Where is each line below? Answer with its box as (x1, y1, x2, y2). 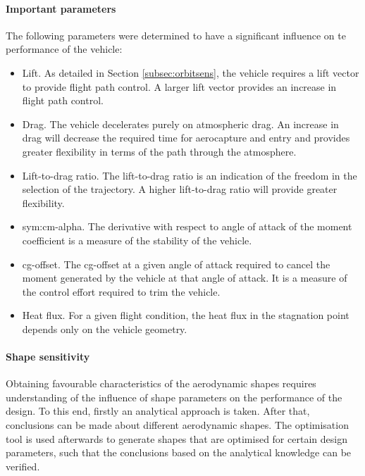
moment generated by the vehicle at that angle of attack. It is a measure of (22, 270, 347, 285)
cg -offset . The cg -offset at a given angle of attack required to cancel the (22, 256, 330, 271)
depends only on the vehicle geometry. (22, 321, 187, 336)
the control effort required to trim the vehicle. (22, 284, 221, 299)
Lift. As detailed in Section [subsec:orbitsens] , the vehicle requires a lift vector (22, 65, 359, 80)
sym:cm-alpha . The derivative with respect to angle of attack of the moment (22, 219, 352, 234)
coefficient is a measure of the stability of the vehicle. (22, 232, 252, 247)
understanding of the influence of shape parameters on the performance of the (6, 389, 342, 404)
